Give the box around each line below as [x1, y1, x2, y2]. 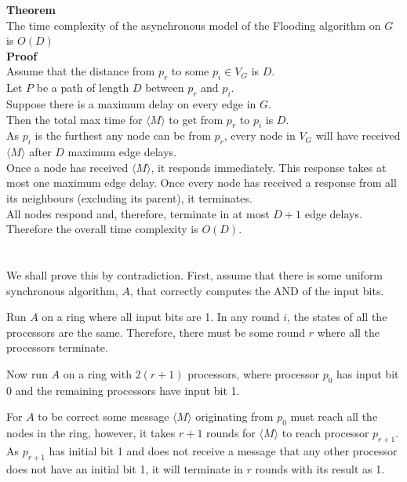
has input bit [336, 365, 399, 382]
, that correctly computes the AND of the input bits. [129, 282, 384, 298]
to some [171, 63, 209, 79]
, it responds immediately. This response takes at [151, 159, 387, 175]
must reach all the [290, 408, 378, 425]
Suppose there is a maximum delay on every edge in [6, 95, 256, 111]
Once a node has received [6, 159, 129, 175]
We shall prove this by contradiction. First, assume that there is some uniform [6, 266, 383, 283]
